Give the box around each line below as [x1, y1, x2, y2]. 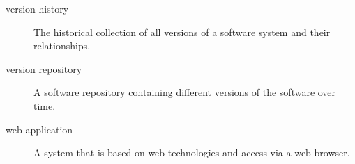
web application [6, 122, 73, 136]
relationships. [33, 38, 91, 53]
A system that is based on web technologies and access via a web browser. [33, 145, 350, 160]
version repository [6, 61, 82, 76]
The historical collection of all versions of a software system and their [33, 24, 331, 39]
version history [6, 1, 69, 15]
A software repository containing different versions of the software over [33, 85, 336, 99]
